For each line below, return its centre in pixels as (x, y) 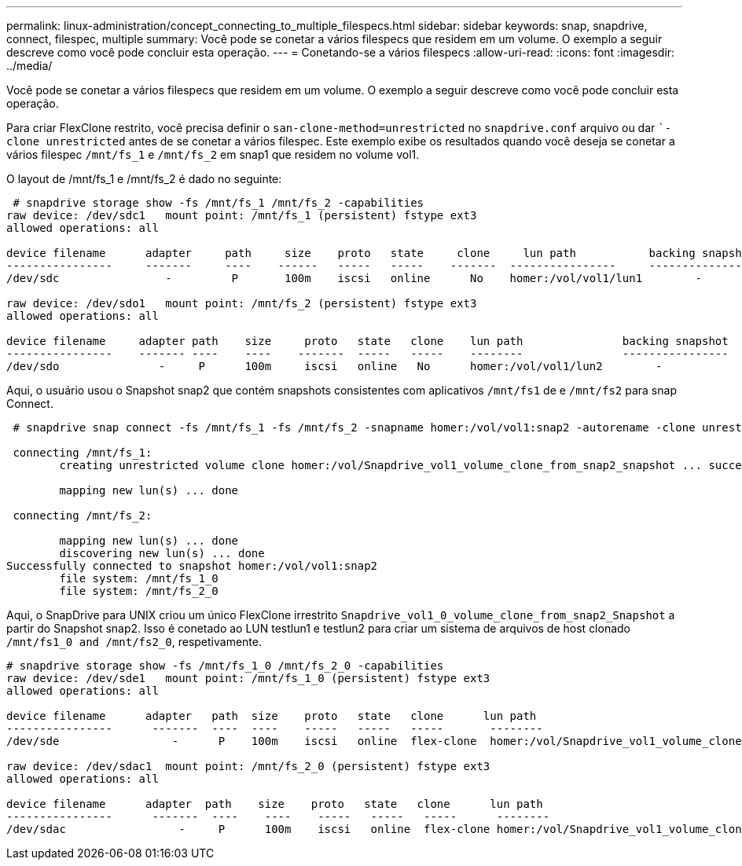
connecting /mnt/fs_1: (83, 453)
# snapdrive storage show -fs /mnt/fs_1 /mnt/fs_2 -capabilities (219, 203)
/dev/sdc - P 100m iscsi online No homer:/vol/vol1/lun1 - (354, 278)
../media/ (29, 66)
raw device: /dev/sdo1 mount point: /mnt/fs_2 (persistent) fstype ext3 (242, 303)
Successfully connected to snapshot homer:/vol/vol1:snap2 (192, 566)
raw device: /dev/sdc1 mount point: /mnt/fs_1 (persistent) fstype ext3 (242, 215)
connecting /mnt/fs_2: (83, 516)
